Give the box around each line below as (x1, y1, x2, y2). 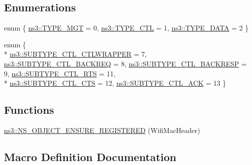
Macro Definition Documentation (4, 149, 177, 164)
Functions (4, 102, 54, 117)
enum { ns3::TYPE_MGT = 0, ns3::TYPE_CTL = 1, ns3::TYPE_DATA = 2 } (4, 23, 249, 33)
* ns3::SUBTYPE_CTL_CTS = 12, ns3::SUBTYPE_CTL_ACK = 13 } (4, 78, 226, 88)
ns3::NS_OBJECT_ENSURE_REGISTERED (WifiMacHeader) (4, 125, 200, 135)
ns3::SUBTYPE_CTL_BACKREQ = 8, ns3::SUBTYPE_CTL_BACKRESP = (4, 58, 247, 68)
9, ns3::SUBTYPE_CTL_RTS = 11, (4, 68, 116, 78)
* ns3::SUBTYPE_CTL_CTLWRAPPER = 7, (4, 49, 147, 59)
